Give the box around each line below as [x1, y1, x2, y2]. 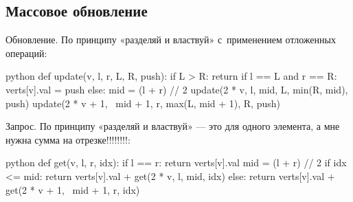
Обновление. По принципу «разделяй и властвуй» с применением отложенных [5, 32, 336, 47]
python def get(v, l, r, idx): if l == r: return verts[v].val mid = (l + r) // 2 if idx [5, 155, 347, 170]
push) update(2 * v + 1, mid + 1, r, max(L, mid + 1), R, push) [5, 96, 280, 110]
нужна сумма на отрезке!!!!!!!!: [5, 132, 130, 146]
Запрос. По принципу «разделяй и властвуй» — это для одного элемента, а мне [5, 119, 340, 133]
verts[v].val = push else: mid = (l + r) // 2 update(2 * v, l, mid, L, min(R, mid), [5, 82, 348, 96]
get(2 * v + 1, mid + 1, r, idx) [5, 182, 140, 197]
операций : [5, 45, 47, 60]
